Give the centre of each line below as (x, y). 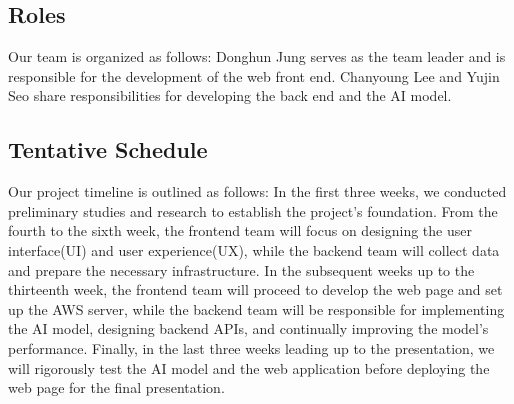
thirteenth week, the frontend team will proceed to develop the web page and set (255, 289)
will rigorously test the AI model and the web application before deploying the (249, 367)
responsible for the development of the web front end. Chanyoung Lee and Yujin (254, 75)
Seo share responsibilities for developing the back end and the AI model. (230, 95)
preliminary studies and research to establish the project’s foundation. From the (253, 210)
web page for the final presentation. (116, 387)
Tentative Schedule (108, 149)
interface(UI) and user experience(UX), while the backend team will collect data (254, 249)
